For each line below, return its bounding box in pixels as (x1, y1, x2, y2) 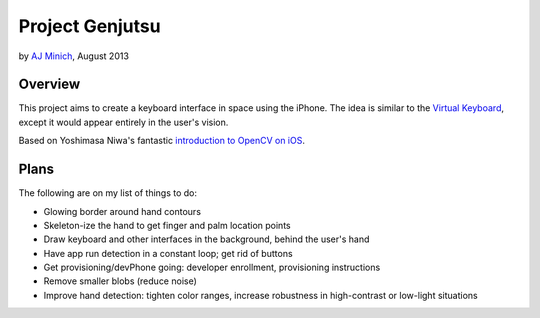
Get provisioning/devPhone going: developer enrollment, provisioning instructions (43, 261, 381, 274)
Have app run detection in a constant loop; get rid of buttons (43, 247, 294, 259)
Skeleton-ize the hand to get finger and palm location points (43, 219, 291, 231)
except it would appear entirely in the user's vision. (18, 116, 229, 128)
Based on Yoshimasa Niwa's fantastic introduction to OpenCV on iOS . (18, 135, 305, 147)
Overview (18, 76, 81, 93)
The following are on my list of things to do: (18, 187, 198, 199)
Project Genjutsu (18, 15, 161, 37)
